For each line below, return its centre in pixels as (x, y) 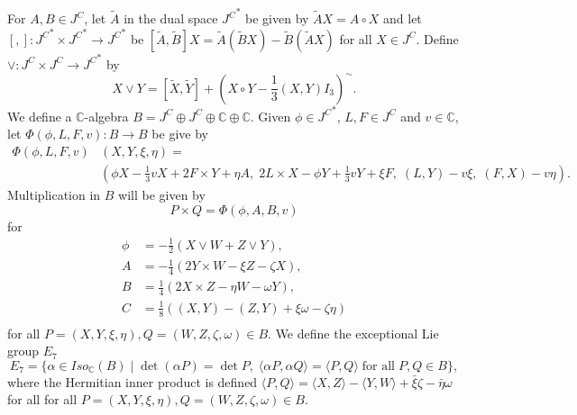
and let (403, 18)
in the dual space (171, 18)
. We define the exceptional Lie (353, 333)
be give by (180, 134)
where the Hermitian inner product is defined (133, 381)
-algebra (106, 116)
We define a (40, 116)
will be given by (162, 194)
